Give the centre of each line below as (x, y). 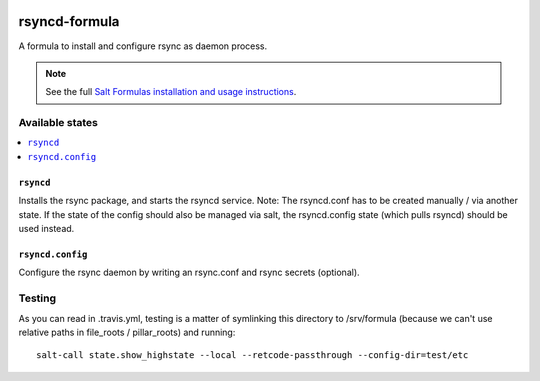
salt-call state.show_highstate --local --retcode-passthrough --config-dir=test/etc (252, 355)
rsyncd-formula (69, 21)
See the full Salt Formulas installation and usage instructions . (171, 92)
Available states (58, 123)
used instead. (46, 228)
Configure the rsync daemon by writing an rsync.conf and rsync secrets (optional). (189, 272)
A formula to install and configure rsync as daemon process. (143, 46)
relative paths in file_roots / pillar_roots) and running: (127, 332)
